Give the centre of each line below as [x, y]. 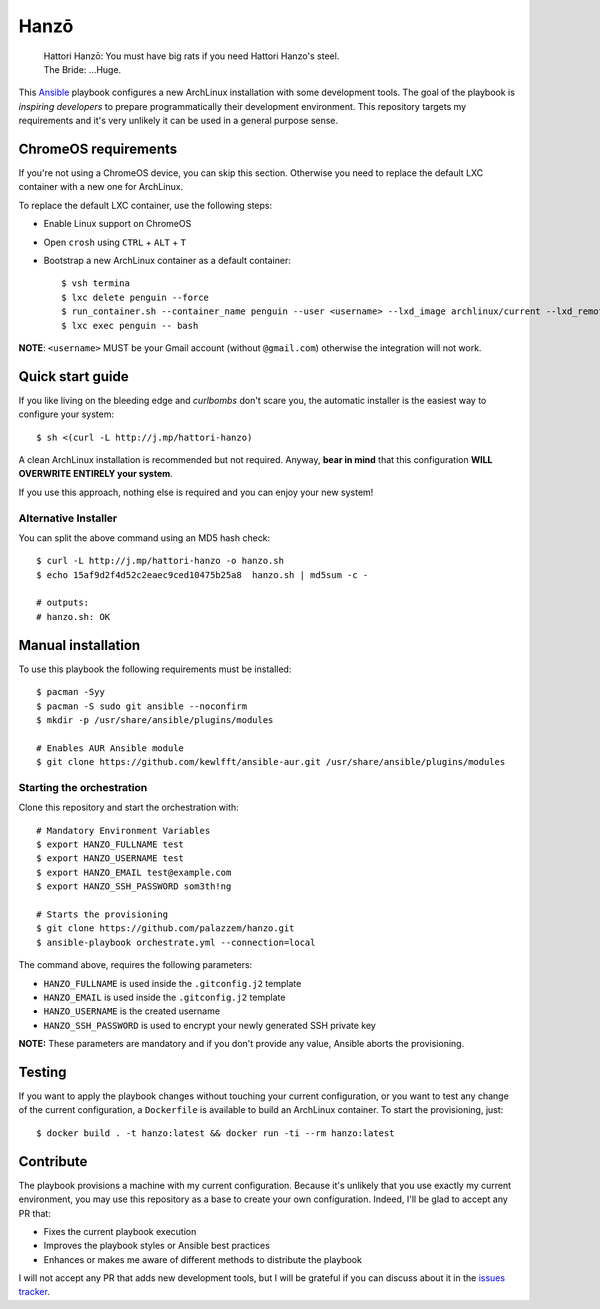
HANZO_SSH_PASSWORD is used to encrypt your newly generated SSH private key [210, 1025]
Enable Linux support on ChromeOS [117, 224]
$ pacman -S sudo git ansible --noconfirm [142, 706]
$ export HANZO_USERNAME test [110, 858]
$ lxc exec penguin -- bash [130, 325]
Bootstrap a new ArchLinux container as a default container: [167, 260]
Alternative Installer [68, 518]
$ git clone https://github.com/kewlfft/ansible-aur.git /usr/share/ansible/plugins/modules [271, 762]
